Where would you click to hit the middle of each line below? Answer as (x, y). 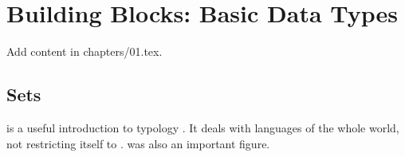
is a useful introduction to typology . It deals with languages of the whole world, (203, 127)
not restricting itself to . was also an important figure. (138, 143)
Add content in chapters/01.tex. (85, 51)
